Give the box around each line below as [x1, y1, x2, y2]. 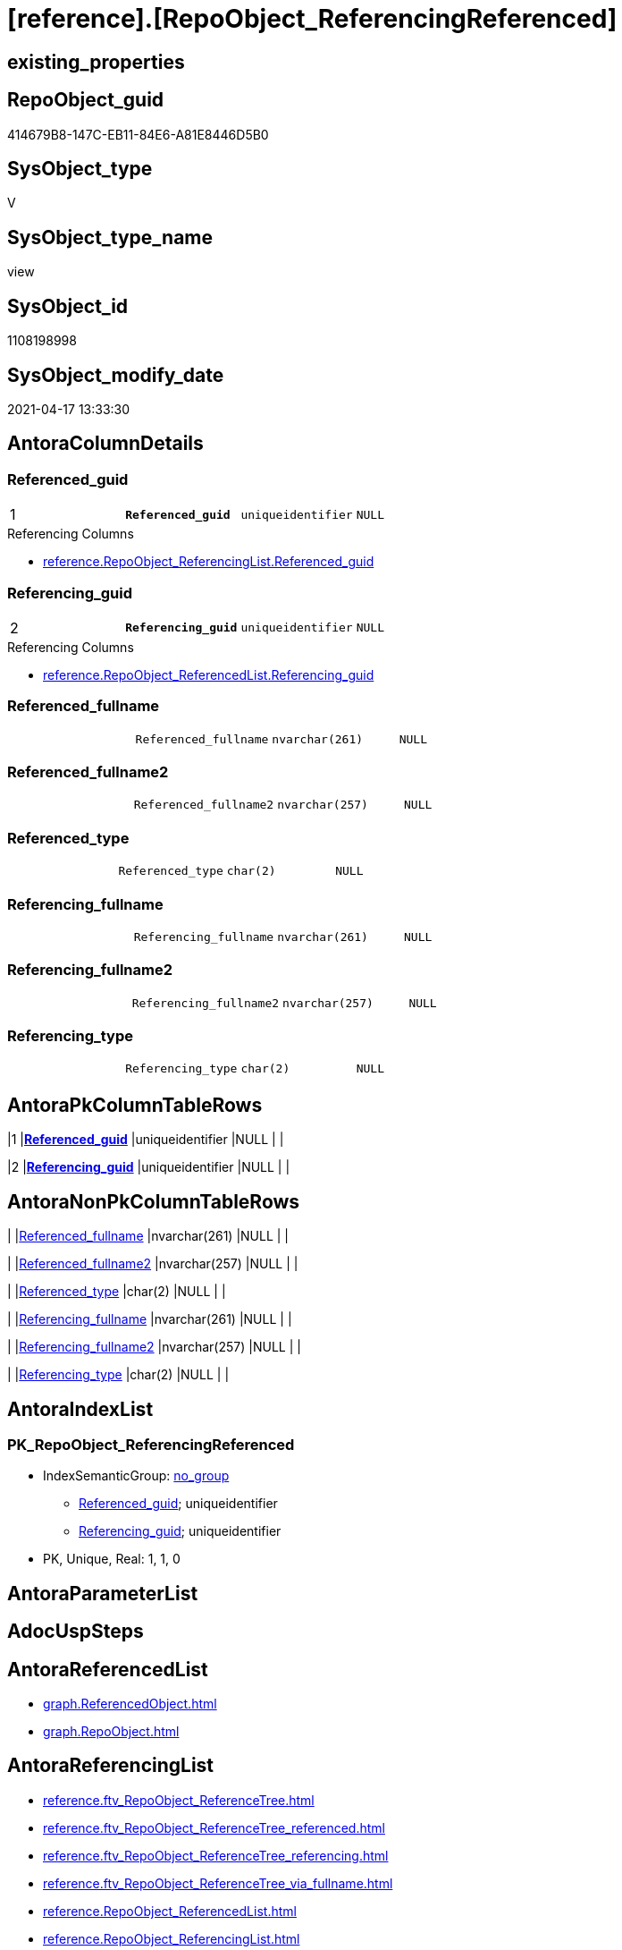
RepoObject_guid [7, 89, 164, 112]
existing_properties [7, 50, 185, 73]
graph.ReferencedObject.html [43, 1696, 217, 1712]
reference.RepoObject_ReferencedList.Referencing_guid [43, 666, 374, 682]
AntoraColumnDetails [7, 432, 204, 455]
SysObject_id [7, 294, 129, 318]
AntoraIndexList [7, 1397, 154, 1420]
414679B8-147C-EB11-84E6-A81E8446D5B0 [7, 126, 269, 142]
